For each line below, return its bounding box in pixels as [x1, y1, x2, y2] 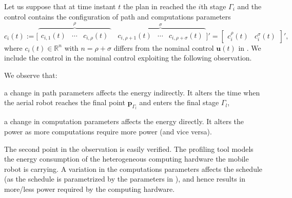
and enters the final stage [139, 97, 219, 108]
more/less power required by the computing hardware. [4, 184, 175, 194]
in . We [238, 42, 261, 53]
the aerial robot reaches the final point [4, 97, 125, 108]
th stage [201, 1, 226, 11]
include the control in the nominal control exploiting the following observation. [4, 52, 252, 63]
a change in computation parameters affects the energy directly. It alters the [4, 116, 244, 127]
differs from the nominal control [113, 42, 214, 53]
